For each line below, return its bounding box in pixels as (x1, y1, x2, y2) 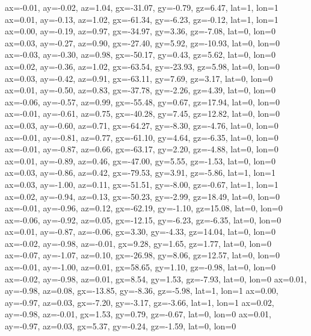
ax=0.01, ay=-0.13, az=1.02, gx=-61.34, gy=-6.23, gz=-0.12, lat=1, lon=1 (5, 13, 279, 25)
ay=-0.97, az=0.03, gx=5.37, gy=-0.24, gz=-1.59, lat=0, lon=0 (5, 320, 236, 332)
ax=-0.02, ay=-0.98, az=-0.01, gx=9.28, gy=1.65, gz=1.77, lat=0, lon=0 (5, 237, 271, 249)
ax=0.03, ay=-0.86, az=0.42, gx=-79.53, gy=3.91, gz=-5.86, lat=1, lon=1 (5, 166, 276, 179)
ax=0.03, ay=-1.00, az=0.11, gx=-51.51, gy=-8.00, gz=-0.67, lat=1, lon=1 (5, 178, 279, 190)
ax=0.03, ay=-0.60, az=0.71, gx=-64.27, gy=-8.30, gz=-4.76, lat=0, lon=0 (5, 119, 279, 131)
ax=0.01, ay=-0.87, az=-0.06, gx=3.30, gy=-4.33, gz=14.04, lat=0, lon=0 (5, 225, 276, 238)
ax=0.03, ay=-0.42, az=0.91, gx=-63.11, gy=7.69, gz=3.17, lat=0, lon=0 (5, 72, 273, 84)
